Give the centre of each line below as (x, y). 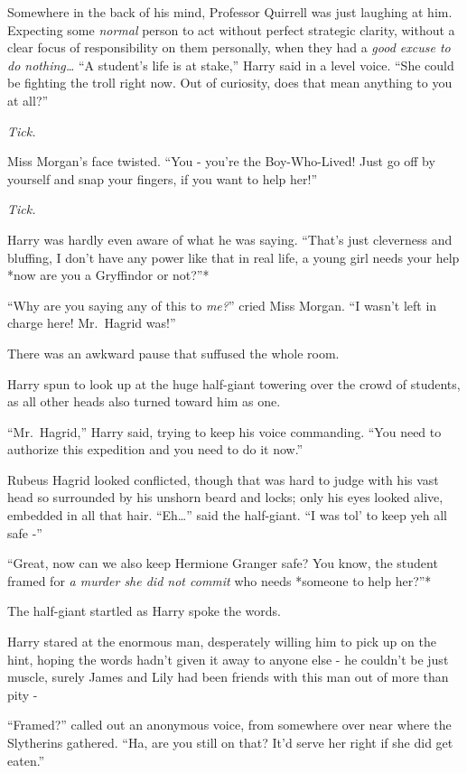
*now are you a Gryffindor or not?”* (108, 275)
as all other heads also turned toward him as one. (144, 401)
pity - (23, 694)
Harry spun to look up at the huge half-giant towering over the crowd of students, (234, 383)
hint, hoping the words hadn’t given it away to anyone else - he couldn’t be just (228, 659)
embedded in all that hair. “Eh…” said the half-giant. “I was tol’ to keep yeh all (227, 515)
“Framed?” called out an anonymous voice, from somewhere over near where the (229, 725)
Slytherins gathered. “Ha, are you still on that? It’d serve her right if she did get (230, 742)
